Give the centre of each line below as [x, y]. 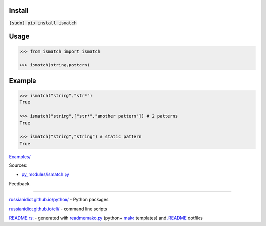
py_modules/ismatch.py [46, 174]
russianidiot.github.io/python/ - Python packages [59, 200]
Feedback [19, 183]
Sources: [18, 165]
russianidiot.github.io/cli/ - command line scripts [58, 209]
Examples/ [20, 156]
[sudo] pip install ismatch [43, 23]
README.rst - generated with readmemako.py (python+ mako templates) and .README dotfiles [106, 218]
